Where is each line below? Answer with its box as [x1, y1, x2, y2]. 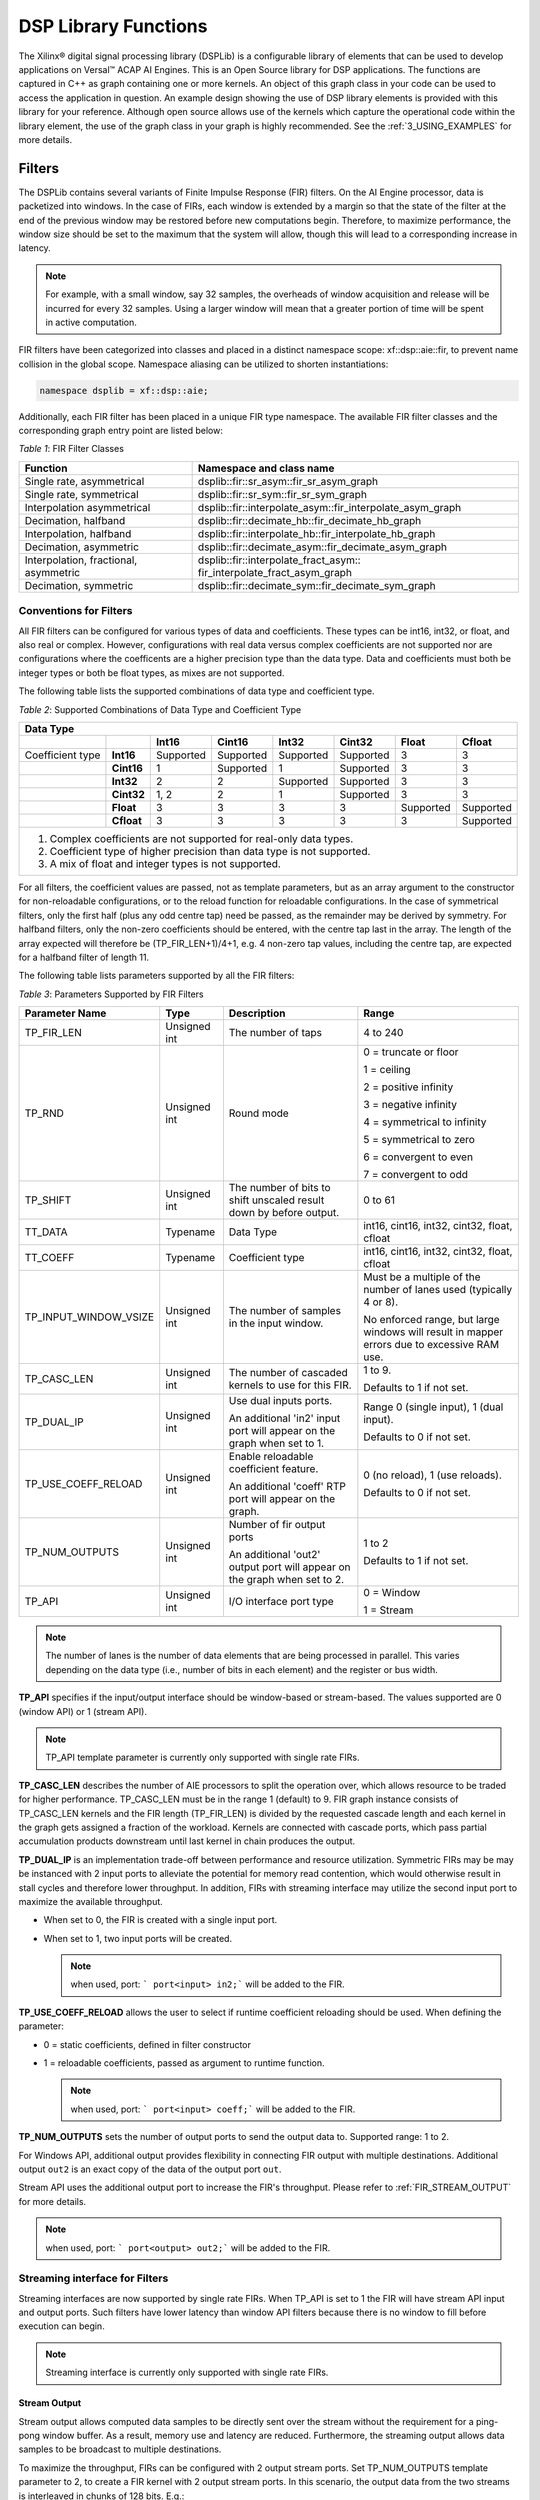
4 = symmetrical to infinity [363, 1115, 487, 1129]
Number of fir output [228, 1518, 326, 1532]
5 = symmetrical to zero [363, 1133, 475, 1147]
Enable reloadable [228, 1450, 314, 1464]
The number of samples [228, 1304, 342, 1318]
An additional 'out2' [228, 1548, 321, 1562]
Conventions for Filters [18, 604, 133, 618]
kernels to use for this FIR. [228, 1378, 352, 1392]
